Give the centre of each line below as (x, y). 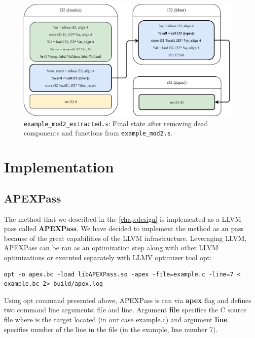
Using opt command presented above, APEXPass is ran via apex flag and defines (127, 300)
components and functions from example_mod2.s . (98, 133)
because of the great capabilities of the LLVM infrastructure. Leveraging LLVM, (125, 238)
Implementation (59, 167)
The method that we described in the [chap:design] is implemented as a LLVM (123, 219)
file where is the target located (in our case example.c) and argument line (116, 319)
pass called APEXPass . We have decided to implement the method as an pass (124, 228)
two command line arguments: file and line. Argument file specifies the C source (125, 310)
